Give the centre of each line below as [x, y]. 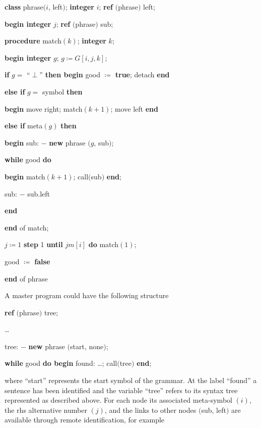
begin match [25, 176]
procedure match [33, 41]
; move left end [134, 108]
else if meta [24, 126]
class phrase [24, 7]
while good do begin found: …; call [61, 363]
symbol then [62, 91]
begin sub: [22, 142]
